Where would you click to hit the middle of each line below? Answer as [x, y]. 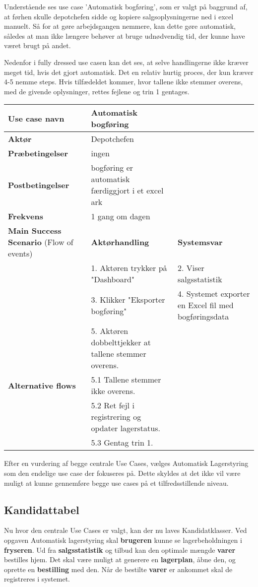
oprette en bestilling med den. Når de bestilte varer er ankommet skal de [118, 569]
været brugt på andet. [37, 45]
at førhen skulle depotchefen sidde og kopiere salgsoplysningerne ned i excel [119, 16]
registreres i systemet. [37, 579]
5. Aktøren [110, 331]
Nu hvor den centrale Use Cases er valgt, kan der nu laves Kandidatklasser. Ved [126, 530]
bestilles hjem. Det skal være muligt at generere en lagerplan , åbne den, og [120, 559]
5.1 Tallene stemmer [126, 380]
